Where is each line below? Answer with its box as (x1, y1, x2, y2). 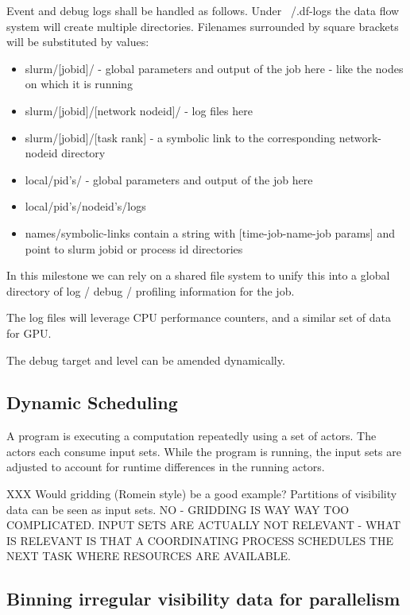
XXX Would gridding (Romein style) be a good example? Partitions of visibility (6, 485, 397, 502)
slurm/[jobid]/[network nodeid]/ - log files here (25, 102, 253, 118)
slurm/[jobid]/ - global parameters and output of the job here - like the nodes (25, 60, 404, 76)
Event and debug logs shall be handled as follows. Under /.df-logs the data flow (6, 2, 400, 18)
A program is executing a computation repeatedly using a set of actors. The (6, 427, 377, 444)
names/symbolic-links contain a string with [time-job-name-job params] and (25, 224, 395, 241)
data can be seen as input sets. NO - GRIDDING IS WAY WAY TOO (6, 501, 350, 517)
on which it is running (25, 75, 133, 92)
